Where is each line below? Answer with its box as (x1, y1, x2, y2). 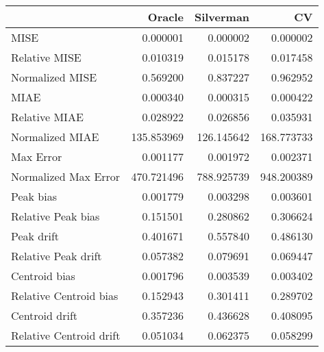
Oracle (147, 9, 184, 25)
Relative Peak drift (11, 248, 102, 264)
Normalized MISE (11, 69, 97, 85)
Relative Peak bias (11, 208, 100, 224)
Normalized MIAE (11, 129, 99, 144)
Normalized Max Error (11, 168, 121, 184)
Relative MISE (11, 49, 82, 65)
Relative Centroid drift (11, 327, 121, 343)
